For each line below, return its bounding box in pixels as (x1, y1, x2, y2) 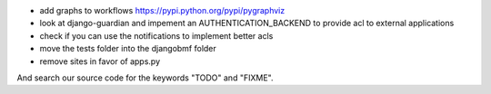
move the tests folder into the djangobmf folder (39, 43, 217, 54)
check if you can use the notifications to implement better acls (39, 30, 274, 41)
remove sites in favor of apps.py (39, 55, 161, 67)
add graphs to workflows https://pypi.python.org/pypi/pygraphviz (39, 5, 286, 15)
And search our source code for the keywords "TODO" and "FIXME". (16, 72, 274, 83)
